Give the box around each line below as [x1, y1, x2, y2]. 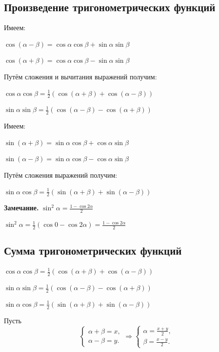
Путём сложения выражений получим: [4, 170, 118, 180]
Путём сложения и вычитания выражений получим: [4, 71, 157, 81]
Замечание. [4, 203, 39, 213]
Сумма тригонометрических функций [4, 243, 182, 258]
